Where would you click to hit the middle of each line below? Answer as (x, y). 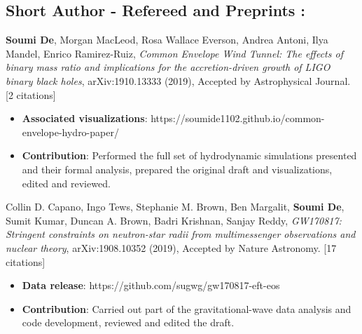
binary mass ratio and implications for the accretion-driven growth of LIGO (168, 67)
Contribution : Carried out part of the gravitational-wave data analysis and (187, 308)
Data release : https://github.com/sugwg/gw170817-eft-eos (151, 285)
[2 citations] (31, 94)
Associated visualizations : (85, 118)
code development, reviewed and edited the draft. (128, 322)
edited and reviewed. (66, 183)
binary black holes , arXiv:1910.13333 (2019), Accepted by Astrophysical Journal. (178, 80)
